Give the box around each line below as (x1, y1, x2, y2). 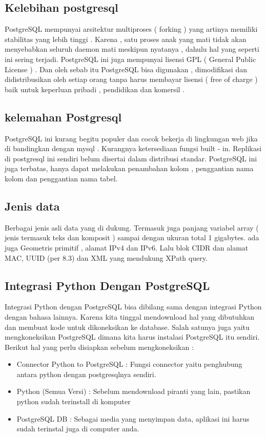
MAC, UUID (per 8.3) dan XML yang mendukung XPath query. (5, 252, 208, 263)
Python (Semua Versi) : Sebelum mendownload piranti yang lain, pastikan (16, 386, 251, 397)
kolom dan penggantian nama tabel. (5, 173, 118, 183)
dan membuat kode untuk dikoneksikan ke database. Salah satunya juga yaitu (5, 321, 250, 332)
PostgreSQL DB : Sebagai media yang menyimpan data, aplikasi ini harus (16, 413, 250, 424)
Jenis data (5, 198, 60, 214)
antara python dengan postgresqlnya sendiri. (16, 368, 156, 379)
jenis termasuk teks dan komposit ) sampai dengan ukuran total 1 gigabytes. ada (5, 232, 259, 243)
